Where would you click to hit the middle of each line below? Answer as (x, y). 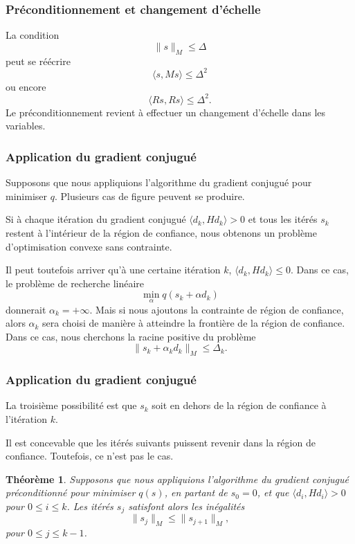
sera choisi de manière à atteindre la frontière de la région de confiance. (194, 323)
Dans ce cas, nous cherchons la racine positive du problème (131, 336)
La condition (33, 35)
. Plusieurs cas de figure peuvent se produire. (149, 196)
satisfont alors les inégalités (186, 506)
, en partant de (196, 492)
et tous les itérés (283, 219)
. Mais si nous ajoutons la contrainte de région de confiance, (217, 309)
